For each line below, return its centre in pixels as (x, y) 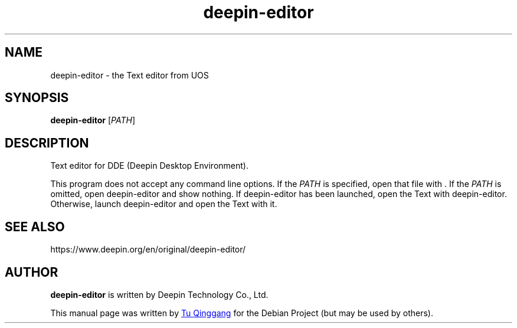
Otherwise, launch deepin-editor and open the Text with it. (164, 204)
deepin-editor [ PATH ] (93, 120)
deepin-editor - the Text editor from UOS (130, 75)
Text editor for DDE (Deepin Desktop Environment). (149, 166)
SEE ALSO (35, 227)
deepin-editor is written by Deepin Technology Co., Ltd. (159, 294)
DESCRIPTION (47, 143)
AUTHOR (32, 272)
